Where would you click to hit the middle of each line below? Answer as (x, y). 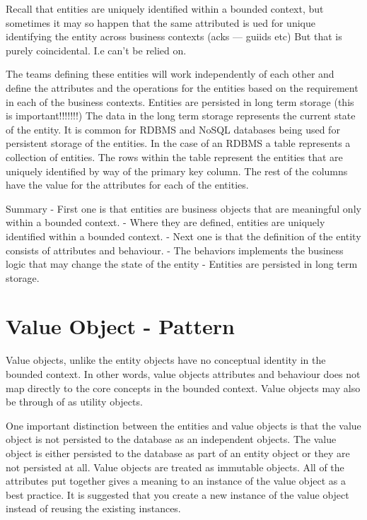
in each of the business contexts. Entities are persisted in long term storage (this (180, 101)
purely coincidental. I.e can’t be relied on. (96, 50)
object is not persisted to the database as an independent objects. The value (171, 439)
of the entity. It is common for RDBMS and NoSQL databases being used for (173, 129)
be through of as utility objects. (74, 402)
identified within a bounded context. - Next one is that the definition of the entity (183, 236)
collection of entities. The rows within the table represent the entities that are (174, 156)
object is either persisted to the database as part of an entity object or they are (178, 453)
